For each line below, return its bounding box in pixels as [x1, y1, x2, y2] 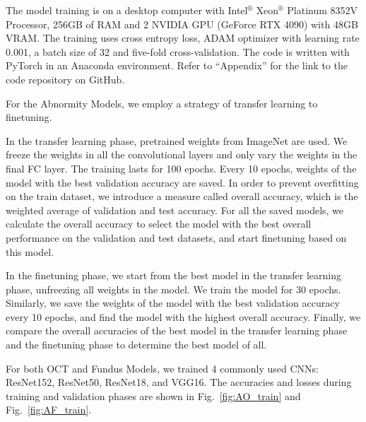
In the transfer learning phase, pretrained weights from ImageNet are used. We [6, 133, 348, 148]
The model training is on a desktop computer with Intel [6, 3, 248, 17]
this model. [6, 244, 54, 259]
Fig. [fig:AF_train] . [6, 402, 92, 417]
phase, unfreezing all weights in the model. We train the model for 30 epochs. [6, 281, 341, 296]
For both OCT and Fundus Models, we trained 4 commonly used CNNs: [6, 361, 319, 375]
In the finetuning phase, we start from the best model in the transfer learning [6, 268, 341, 283]
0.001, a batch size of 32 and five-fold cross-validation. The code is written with [6, 44, 350, 59]
